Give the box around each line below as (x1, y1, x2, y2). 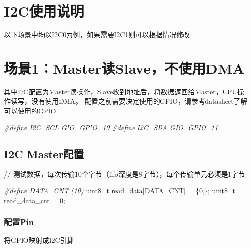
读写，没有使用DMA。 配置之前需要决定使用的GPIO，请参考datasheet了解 (10, 96, 248, 106)
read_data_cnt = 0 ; (4, 195, 65, 205)
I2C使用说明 (4, 1, 84, 21)
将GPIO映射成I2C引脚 (4, 235, 74, 245)
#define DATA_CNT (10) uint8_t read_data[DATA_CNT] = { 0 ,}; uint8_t (4, 185, 235, 196)
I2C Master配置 (4, 146, 84, 161)
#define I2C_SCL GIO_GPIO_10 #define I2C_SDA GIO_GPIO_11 (4, 122, 218, 132)
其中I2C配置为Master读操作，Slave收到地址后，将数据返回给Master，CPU (4, 86, 237, 96)
